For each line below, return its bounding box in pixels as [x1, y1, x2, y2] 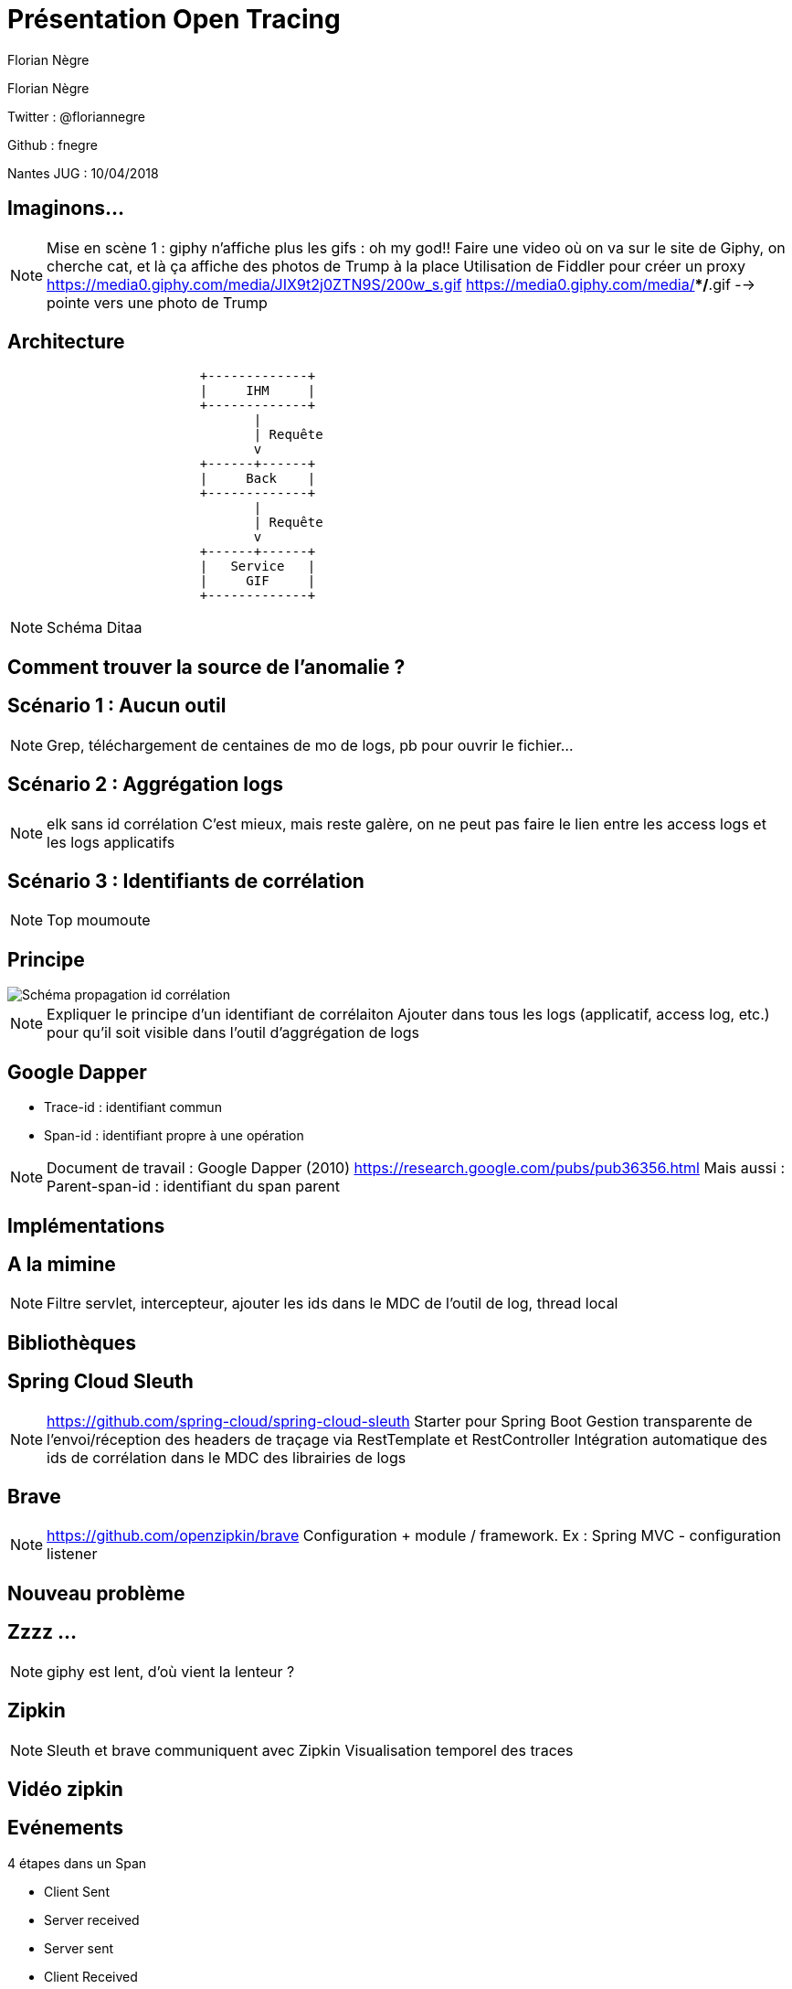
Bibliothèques [7, 1331, 136, 1354]
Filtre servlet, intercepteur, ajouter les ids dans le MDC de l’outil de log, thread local [47, 1294, 618, 1313]
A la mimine [7, 1252, 116, 1276]
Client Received [44, 1968, 138, 1984]
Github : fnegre [7, 136, 98, 153]
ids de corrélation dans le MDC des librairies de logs [47, 1448, 407, 1467]
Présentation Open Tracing [7, 4, 341, 35]
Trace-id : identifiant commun [44, 1099, 222, 1116]
